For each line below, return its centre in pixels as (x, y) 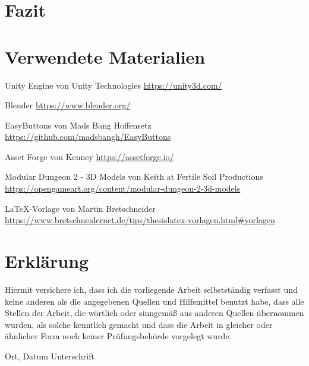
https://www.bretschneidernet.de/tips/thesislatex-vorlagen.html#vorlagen (140, 220)
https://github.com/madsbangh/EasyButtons (88, 137)
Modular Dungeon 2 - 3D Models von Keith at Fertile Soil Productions (134, 176)
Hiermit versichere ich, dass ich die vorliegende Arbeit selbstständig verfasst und (151, 289)
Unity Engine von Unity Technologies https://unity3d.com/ (113, 85)
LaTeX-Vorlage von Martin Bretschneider (80, 208)
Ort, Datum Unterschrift (50, 356)
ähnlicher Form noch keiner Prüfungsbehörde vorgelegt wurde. (118, 336)
